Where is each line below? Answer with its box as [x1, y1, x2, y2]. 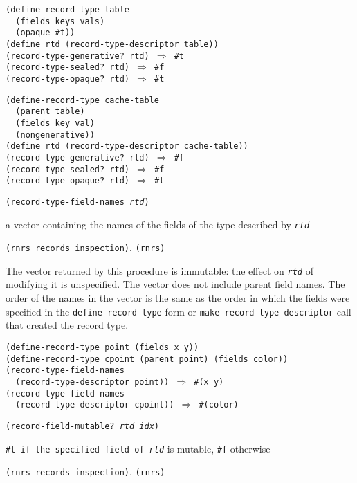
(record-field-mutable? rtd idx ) [6, 421, 159, 431]
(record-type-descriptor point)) [15, 376, 170, 387]
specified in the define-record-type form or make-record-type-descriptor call [6, 304, 351, 318]
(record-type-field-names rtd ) [6, 197, 149, 207]
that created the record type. [6, 318, 129, 332]
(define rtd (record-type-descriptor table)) [6, 39, 219, 49]
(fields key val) [15, 118, 95, 128]
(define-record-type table [6, 5, 129, 15]
